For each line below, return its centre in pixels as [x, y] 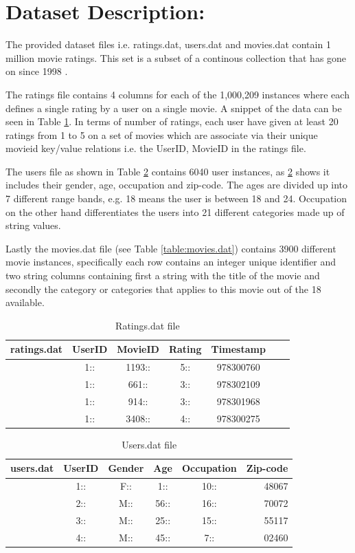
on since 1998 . [37, 71]
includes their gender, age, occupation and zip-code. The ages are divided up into [177, 185]
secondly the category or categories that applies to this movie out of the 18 [163, 289]
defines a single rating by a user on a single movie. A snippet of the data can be [174, 108]
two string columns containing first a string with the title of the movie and [163, 275]
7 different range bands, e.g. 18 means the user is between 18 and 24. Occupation [176, 198]
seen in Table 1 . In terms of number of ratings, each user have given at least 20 [172, 121]
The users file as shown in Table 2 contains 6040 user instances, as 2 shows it [168, 171]
